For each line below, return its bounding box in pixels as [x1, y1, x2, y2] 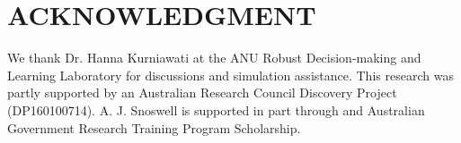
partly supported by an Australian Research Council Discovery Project [7, 83, 397, 102]
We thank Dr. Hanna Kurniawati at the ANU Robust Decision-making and [7, 48, 421, 67]
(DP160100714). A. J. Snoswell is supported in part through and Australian [7, 100, 425, 119]
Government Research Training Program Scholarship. [7, 118, 301, 137]
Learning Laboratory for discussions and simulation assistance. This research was [7, 65, 454, 84]
